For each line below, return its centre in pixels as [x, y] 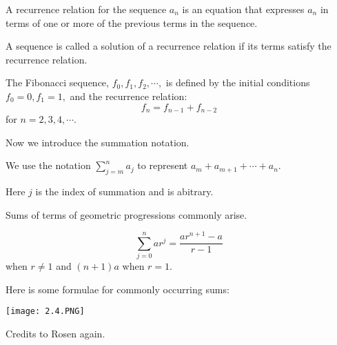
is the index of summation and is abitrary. [124, 191]
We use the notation [48, 165]
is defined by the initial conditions [238, 82]
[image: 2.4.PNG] [45, 312]
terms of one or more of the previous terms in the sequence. [132, 22]
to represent [163, 165]
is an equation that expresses [243, 9]
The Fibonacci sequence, [57, 82]
